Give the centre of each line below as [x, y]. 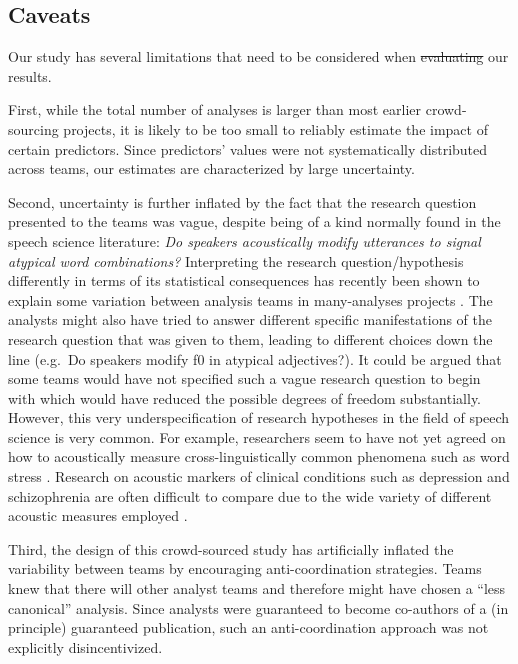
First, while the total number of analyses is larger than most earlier [215, 109]
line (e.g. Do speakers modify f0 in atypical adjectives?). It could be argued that [255, 358]
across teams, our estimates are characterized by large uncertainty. [211, 168]
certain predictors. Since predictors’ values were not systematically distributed [248, 148]
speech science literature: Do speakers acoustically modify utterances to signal [244, 240]
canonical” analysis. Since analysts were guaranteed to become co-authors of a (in [258, 607]
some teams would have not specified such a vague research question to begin [244, 378]
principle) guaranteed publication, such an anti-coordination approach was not [248, 627]
